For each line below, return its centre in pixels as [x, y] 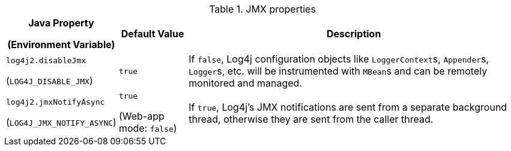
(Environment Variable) [61, 45]
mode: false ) [148, 128]
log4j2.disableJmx [46, 60]
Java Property [61, 23]
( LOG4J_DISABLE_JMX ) [50, 80]
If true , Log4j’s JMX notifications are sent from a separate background [348, 107]
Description [354, 34]
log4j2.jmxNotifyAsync [56, 102]
